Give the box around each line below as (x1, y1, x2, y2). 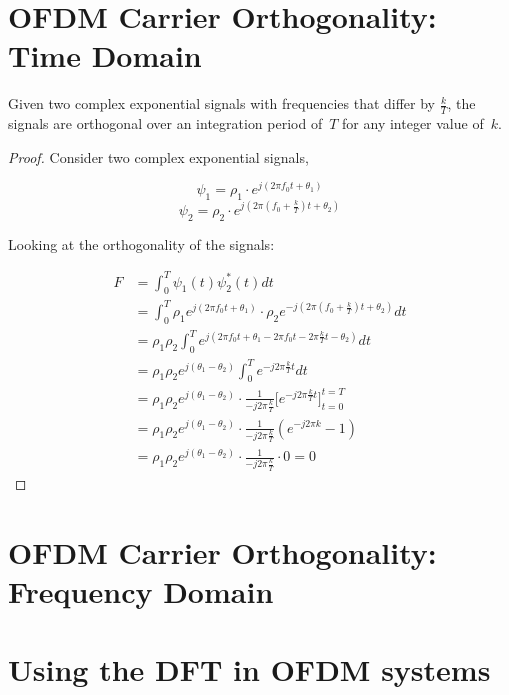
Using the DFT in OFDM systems (8, 649, 491, 690)
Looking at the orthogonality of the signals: (8, 233, 275, 254)
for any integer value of (342, 113, 484, 134)
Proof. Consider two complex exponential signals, (8, 146, 309, 167)
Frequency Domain (8, 570, 274, 611)
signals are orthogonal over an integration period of (8, 113, 323, 134)
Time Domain (8, 35, 202, 76)
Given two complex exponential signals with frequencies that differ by (8, 93, 436, 114)
